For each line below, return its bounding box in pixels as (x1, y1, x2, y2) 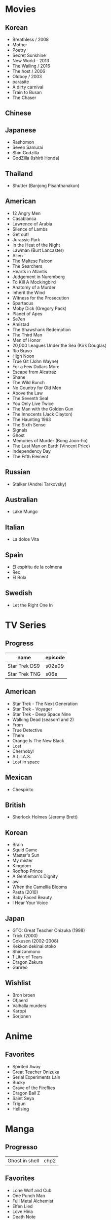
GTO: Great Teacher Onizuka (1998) (12, 927, 85, 933)
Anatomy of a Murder (12, 284, 56, 290)
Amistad (12, 321, 30, 327)
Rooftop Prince (12, 868, 43, 874)
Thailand (5, 169, 33, 178)
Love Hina (12, 1208, 33, 1215)
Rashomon (12, 139, 35, 145)
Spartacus (12, 300, 34, 306)
